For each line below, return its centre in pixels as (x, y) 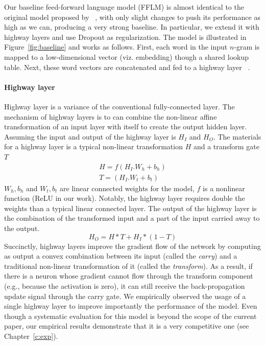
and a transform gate (226, 146)
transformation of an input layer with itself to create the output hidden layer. (126, 126)
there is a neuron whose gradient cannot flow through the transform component (129, 276)
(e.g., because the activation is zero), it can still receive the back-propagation (125, 285)
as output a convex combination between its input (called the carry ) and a (121, 256)
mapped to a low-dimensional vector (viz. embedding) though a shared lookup (126, 56)
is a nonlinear (224, 188)
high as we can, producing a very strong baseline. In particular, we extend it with (132, 27)
